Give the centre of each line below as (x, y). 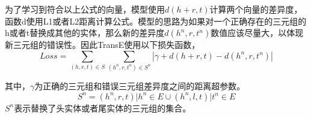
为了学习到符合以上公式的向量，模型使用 (85, 9)
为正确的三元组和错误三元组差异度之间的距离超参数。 (140, 86)
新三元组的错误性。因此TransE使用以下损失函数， (103, 45)
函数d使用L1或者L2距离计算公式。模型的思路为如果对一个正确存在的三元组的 (156, 21)
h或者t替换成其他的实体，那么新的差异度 (85, 33)
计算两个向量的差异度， (256, 9)
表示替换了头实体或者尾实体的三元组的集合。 (103, 108)
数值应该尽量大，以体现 (257, 33)
